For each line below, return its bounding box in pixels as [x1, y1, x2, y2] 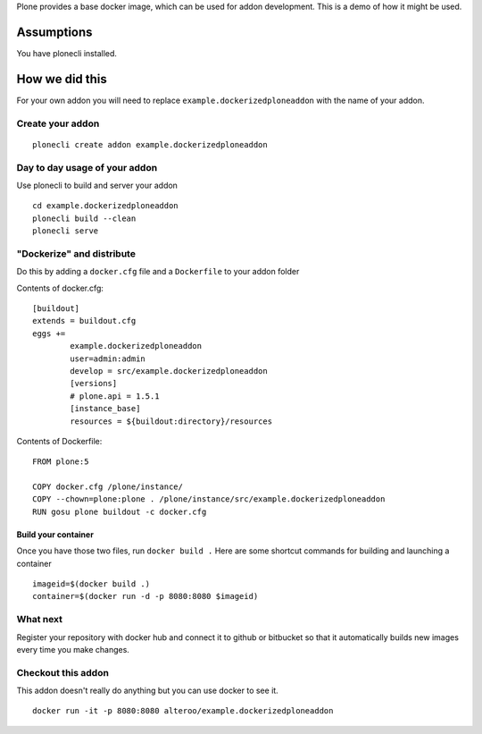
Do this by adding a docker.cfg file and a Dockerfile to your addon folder [16, 266, 300, 277]
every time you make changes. [16, 644, 129, 654]
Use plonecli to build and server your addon [16, 180, 179, 190]
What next [16, 613, 62, 626]
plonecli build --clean [32, 213, 137, 224]
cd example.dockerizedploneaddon [32, 201, 179, 211]
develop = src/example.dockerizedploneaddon [70, 366, 268, 375]
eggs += [32, 328, 66, 339]
